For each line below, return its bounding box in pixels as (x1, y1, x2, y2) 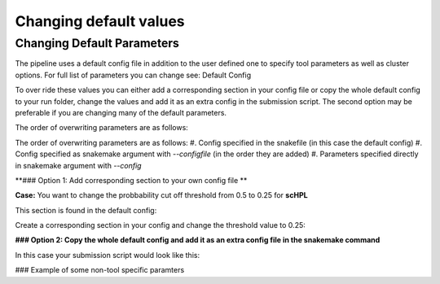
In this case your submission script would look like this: (15, 250, 200, 260)
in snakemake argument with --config (15, 160, 142, 170)
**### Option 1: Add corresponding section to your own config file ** (15, 175, 248, 185)
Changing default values (15, 12, 185, 30)
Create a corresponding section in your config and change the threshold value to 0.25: (15, 221, 306, 230)
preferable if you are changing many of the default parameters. (15, 107, 227, 117)
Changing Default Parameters (15, 36, 179, 50)
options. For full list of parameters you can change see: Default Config (15, 70, 252, 80)
